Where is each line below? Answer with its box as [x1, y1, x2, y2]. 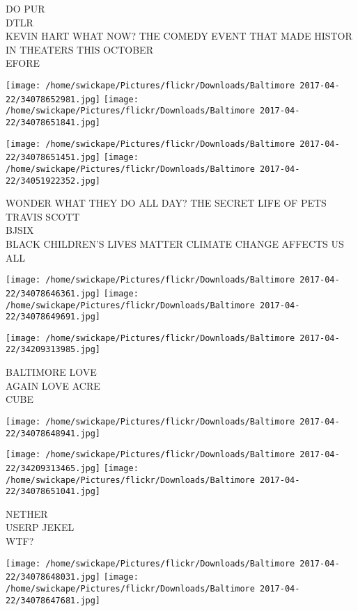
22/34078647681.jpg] [6, 595, 101, 605]
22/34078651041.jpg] [6, 486, 101, 497]
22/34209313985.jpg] [6, 344, 101, 355]
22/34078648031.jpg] [6, 572, 101, 582]
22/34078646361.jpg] [6, 288, 101, 299]
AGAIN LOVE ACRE [6, 378, 100, 392]
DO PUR [6, 1, 45, 15]
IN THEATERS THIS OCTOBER [6, 42, 153, 56]
